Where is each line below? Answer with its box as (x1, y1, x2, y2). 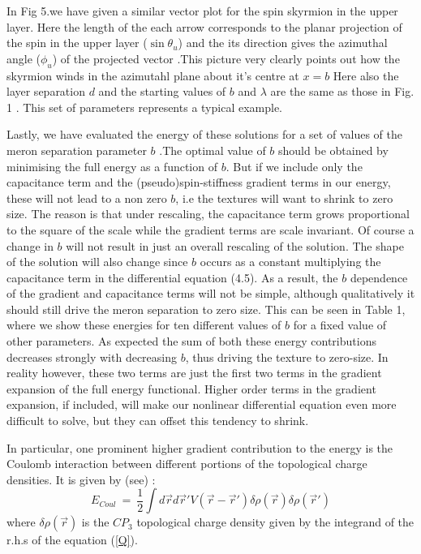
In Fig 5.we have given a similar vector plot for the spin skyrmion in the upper (6, 2, 398, 19)
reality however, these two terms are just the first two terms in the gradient (6, 364, 382, 381)
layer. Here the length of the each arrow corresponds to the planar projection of (6, 18, 402, 35)
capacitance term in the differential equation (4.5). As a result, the (6, 268, 338, 286)
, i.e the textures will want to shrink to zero (175, 189, 393, 206)
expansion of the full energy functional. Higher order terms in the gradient (6, 380, 376, 397)
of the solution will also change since (6, 253, 188, 270)
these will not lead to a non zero (6, 189, 167, 206)
